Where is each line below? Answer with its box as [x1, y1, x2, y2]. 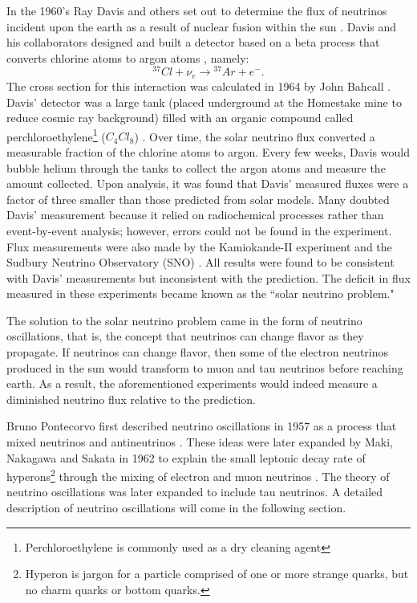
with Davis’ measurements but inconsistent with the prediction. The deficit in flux [6, 269, 411, 286]
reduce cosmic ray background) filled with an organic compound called [6, 109, 354, 126]
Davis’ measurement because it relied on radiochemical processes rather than [6, 206, 384, 223]
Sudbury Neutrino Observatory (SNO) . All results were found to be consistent [6, 254, 395, 271]
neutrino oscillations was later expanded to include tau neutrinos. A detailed [6, 483, 383, 500]
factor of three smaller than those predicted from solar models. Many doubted [6, 190, 390, 207]
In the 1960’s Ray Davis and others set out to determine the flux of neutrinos [6, 2, 387, 18]
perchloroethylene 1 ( [6, 125, 106, 145]
